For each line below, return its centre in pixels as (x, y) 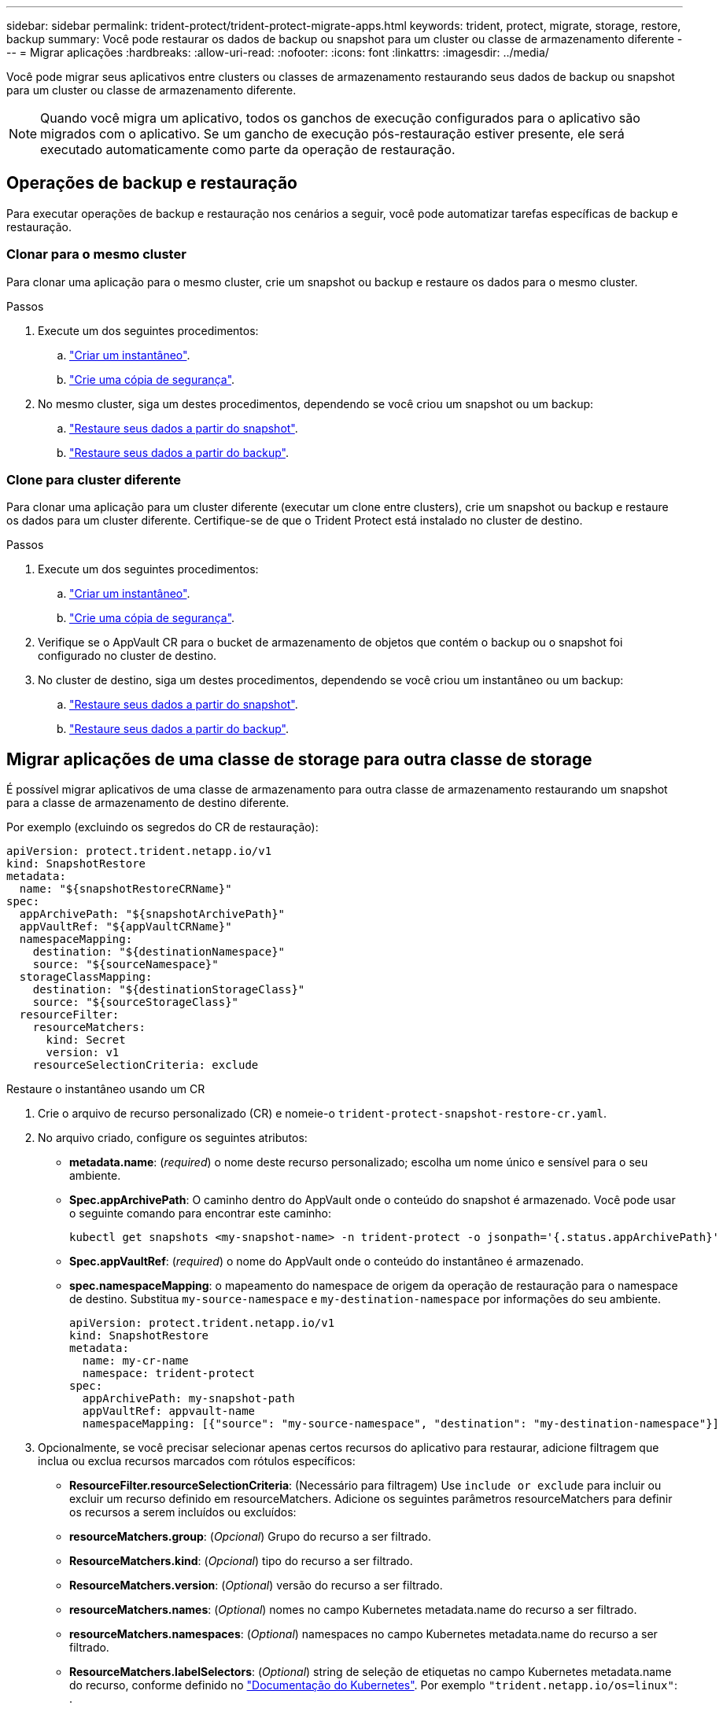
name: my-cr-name (135, 1361)
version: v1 (83, 1053)
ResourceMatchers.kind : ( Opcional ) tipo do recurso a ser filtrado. (241, 1561)
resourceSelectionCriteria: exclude (146, 1065)
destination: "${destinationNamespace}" (159, 952)
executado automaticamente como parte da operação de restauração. (248, 149)
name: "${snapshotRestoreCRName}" (125, 889)
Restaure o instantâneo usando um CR (106, 1089)
